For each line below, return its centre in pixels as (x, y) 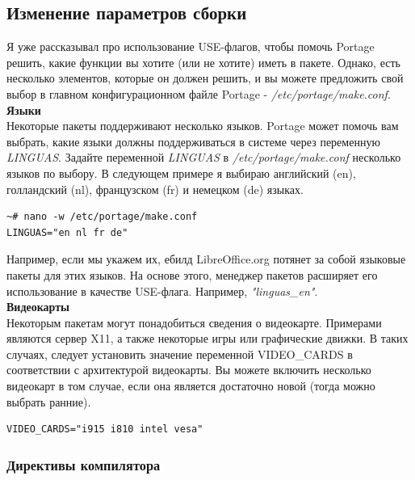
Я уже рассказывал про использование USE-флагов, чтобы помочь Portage (191, 46)
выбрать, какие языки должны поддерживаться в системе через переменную (193, 141)
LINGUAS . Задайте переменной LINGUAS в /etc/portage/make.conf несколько (204, 157)
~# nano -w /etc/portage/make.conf (102, 217)
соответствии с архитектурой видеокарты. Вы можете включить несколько (189, 370)
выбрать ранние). (49, 401)
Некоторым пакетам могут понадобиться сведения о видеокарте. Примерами (194, 322)
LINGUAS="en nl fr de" (67, 232)
